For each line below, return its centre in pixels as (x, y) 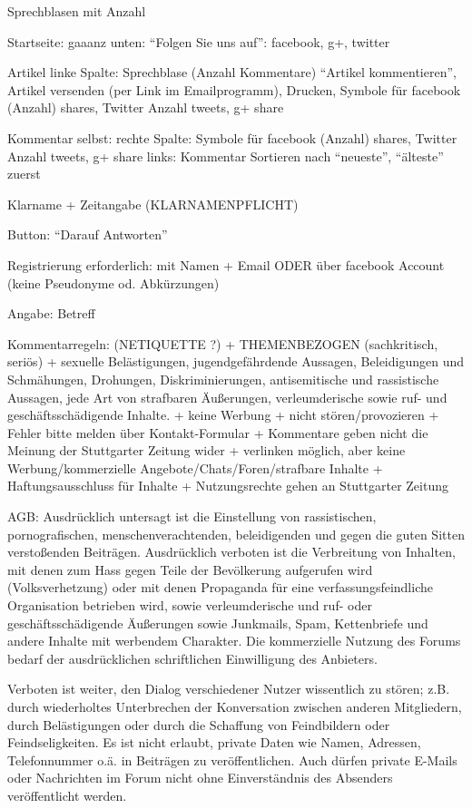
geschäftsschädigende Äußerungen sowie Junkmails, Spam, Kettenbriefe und (218, 623)
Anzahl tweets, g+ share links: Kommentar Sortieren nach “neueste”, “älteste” (226, 156)
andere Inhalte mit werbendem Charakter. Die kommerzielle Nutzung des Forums (234, 641)
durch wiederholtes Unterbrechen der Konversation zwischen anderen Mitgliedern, (235, 706)
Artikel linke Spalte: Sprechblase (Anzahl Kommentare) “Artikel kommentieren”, (232, 72)
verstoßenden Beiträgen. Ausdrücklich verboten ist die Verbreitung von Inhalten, (231, 552)
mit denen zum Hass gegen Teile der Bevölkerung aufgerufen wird (190, 569)
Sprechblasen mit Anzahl (77, 11)
